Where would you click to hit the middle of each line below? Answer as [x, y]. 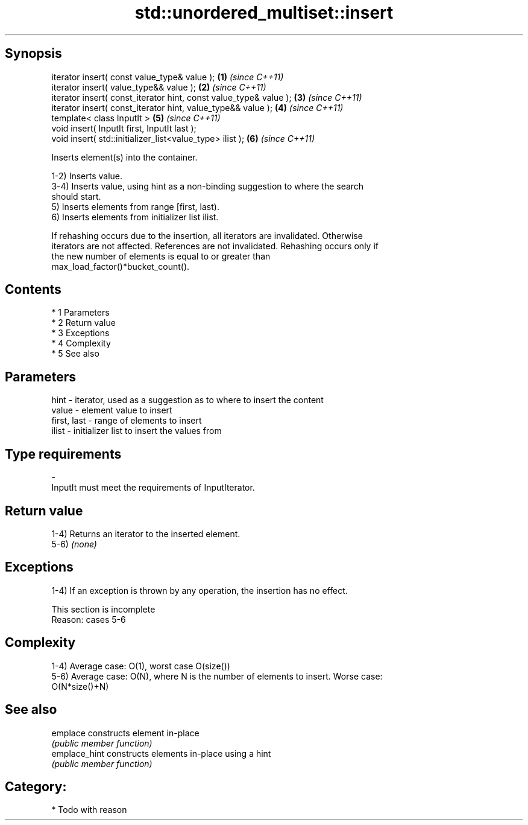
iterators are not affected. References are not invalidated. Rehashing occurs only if [215, 246]
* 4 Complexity [81, 343]
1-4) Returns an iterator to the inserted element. [146, 534]
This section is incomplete [103, 609]
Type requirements [63, 454]
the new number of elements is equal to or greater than [161, 256]
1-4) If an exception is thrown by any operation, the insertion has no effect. [200, 590]
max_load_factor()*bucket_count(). [121, 266]
